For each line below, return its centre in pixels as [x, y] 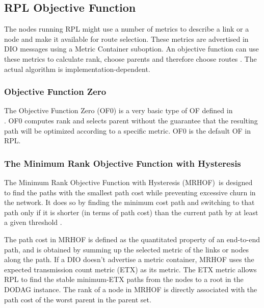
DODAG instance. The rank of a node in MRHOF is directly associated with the [131, 289]
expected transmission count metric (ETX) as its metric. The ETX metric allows [130, 269]
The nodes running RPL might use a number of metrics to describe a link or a [127, 29]
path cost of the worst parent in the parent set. [78, 299]
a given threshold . [33, 222]
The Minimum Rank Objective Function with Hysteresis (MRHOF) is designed [128, 182]
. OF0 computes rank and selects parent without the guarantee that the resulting [131, 120]
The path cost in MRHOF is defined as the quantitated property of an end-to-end [132, 239]
